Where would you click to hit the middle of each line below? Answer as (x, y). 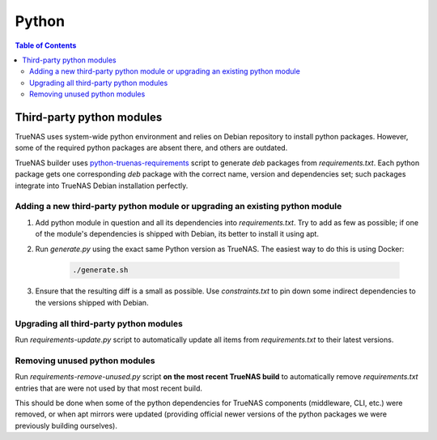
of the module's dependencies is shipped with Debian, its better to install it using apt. (177, 234)
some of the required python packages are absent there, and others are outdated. (151, 148)
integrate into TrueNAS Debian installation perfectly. (102, 186)
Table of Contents (46, 45)
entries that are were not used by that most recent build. (108, 388)
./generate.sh (100, 270)
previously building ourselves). (66, 425)
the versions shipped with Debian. (92, 302)
